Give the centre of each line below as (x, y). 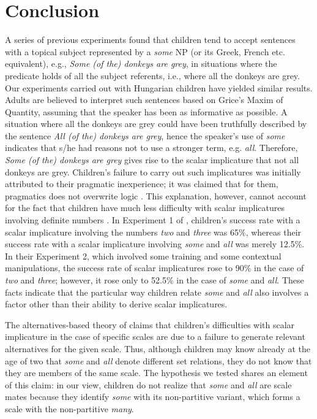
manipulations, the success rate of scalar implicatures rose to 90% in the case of (155, 268)
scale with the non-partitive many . (69, 408)
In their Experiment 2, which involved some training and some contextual (143, 256)
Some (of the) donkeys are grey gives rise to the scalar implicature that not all (152, 160)
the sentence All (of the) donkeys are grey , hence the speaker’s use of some (145, 135)
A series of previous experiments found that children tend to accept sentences (150, 40)
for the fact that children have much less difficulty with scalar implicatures (145, 208)
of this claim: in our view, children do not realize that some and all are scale (148, 384)
